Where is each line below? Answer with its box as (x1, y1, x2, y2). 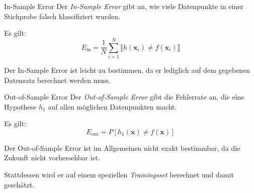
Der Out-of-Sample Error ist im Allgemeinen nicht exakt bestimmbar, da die (4, 142, 240, 153)
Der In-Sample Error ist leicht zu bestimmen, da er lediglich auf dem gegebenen (4, 64, 250, 75)
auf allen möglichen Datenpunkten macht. (48, 101, 177, 112)
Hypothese (4, 101, 37, 112)
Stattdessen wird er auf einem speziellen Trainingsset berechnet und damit (4, 169, 234, 180)
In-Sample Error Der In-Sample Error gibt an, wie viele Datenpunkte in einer (4, 1, 243, 11)
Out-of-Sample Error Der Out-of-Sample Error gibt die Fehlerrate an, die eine (4, 91, 244, 102)
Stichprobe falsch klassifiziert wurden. (4, 11, 120, 21)
